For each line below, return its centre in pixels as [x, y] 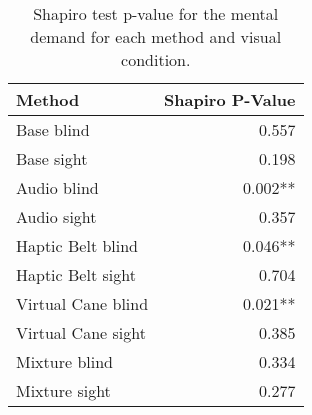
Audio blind [57, 187]
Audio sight [56, 216]
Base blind [53, 129]
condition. [156, 59]
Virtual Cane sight [81, 332]
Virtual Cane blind [82, 303]
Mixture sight [63, 390]
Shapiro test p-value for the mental [156, 13]
